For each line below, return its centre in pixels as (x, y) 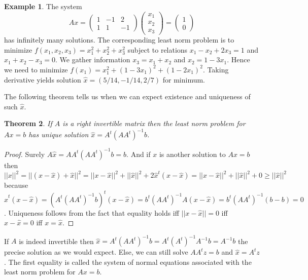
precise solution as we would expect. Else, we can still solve (96, 252)
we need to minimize (36, 69)
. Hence (238, 59)
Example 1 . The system (43, 6)
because (16, 185)
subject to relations (158, 49)
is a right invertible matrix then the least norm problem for (154, 123)
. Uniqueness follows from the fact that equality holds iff (92, 212)
